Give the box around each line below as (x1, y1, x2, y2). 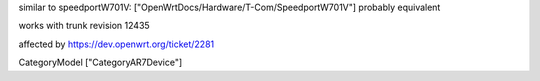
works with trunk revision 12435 (18, 20, 150, 32)
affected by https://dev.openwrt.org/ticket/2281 (18, 38, 215, 50)
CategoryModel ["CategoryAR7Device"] (18, 56, 183, 69)
